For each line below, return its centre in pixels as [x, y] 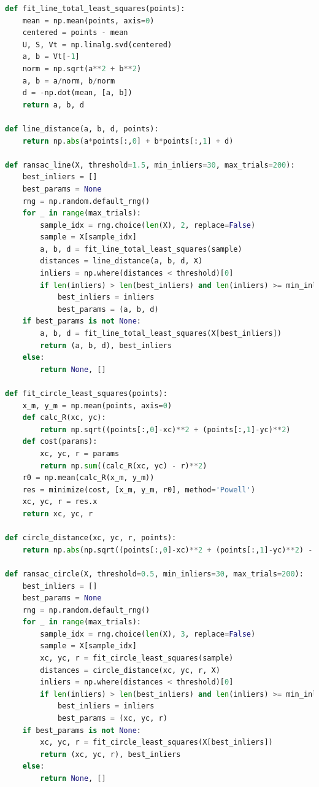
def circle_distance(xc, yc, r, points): [91, 538]
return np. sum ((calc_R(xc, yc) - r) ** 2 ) [124, 466]
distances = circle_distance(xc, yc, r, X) [130, 670]
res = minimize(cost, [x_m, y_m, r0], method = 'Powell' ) [139, 490]
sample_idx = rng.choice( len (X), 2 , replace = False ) [148, 225]
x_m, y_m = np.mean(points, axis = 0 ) [97, 405]
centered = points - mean [75, 33]
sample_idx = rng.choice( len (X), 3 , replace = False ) [148, 634]
